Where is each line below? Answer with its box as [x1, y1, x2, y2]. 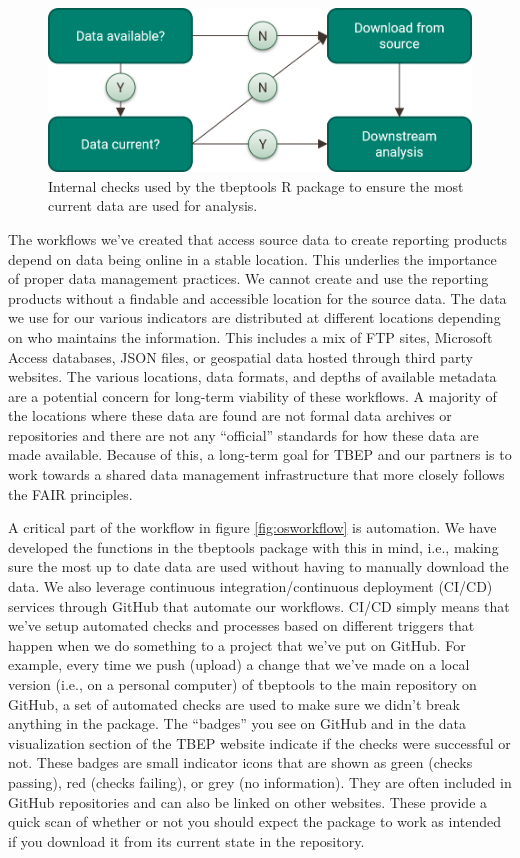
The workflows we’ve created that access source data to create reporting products [8, 228, 508, 249]
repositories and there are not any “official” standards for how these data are [8, 424, 479, 445]
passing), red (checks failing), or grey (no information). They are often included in [8, 771, 512, 792]
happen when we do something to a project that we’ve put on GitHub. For [8, 634, 466, 655]
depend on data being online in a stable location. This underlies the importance [8, 248, 497, 269]
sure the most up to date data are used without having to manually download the [8, 556, 509, 577]
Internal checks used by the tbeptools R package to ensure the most [48, 175, 464, 196]
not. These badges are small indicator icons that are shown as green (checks [8, 752, 473, 773]
